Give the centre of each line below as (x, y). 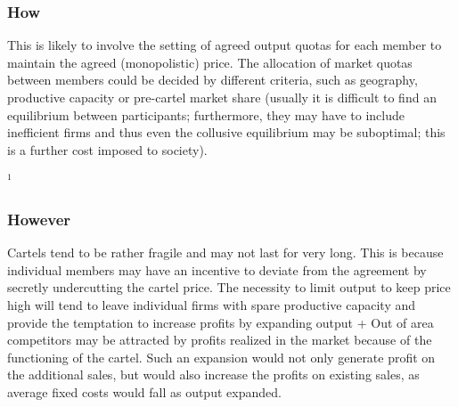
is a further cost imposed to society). (107, 149)
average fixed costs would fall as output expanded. (144, 391)
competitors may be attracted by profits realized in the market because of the (220, 340)
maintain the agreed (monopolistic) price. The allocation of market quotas (210, 62)
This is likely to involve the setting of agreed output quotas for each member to (225, 45)
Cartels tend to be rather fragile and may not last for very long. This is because (225, 252)
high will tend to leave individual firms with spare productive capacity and (212, 304)
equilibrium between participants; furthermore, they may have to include (206, 114)
